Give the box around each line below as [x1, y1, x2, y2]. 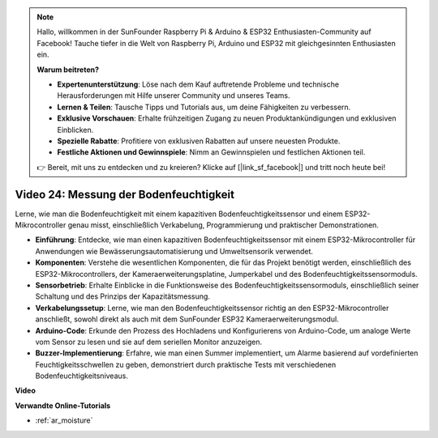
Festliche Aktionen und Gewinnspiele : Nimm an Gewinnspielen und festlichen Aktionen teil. [57, 147, 366, 157]
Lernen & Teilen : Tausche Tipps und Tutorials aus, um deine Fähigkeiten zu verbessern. [57, 102, 351, 112]
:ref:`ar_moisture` [35, 415, 93, 425]
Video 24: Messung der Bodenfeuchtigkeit [15, 187, 235, 202]
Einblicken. [57, 125, 94, 134]
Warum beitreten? [36, 65, 100, 74]
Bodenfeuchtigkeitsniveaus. [35, 371, 129, 381]
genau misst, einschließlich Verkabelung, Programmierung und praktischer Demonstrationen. [67, 219, 379, 230]
